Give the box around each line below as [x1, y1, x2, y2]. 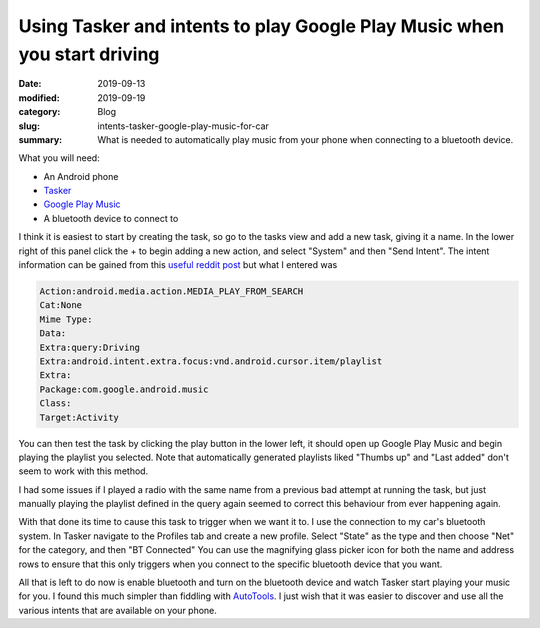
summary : [18, 133, 63, 145]
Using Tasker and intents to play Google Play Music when [18, 15, 505, 37]
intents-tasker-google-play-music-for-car [97, 120, 270, 132]
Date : [18, 78, 42, 90]
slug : [18, 120, 40, 132]
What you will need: [18, 152, 100, 164]
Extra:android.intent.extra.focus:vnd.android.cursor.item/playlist [39, 355, 383, 367]
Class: [39, 398, 72, 409]
